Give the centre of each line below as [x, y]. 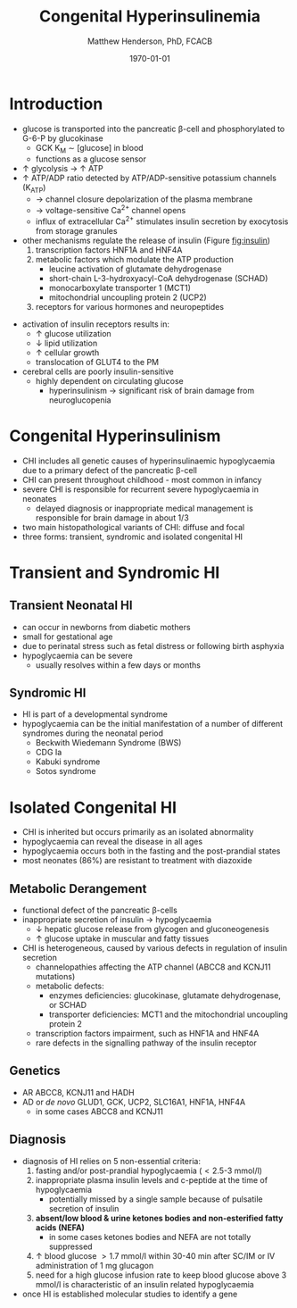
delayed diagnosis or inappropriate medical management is [144, 508]
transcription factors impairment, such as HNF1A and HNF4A [147, 1034]
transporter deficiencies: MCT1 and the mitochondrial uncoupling [168, 1014]
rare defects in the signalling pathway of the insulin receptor [146, 1043]
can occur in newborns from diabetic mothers [106, 627]
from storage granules [76, 230]
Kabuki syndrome [68, 762]
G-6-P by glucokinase [63, 138]
